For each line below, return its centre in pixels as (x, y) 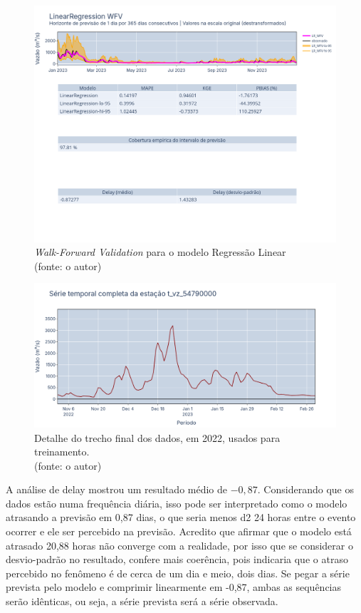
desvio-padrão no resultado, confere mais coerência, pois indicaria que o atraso (177, 559)
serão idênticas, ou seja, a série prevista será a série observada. (142, 601)
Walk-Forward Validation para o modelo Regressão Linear (160, 252)
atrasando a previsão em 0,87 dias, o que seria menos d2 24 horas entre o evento (181, 517)
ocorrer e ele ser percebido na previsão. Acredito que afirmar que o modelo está (179, 531)
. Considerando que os (305, 489)
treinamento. (62, 452)
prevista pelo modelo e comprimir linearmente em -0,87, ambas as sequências (174, 587)
